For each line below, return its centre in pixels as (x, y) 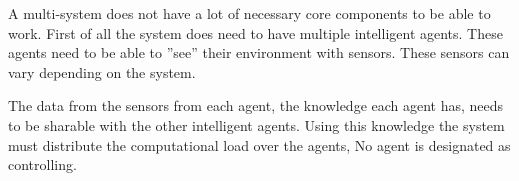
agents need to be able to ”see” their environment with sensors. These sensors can (259, 52)
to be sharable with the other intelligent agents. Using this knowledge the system (256, 124)
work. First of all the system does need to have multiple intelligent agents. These (255, 32)
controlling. (42, 164)
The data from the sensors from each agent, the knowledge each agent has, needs (256, 105)
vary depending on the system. (102, 71)
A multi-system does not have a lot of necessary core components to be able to (249, 13)
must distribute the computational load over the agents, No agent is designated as (259, 144)
